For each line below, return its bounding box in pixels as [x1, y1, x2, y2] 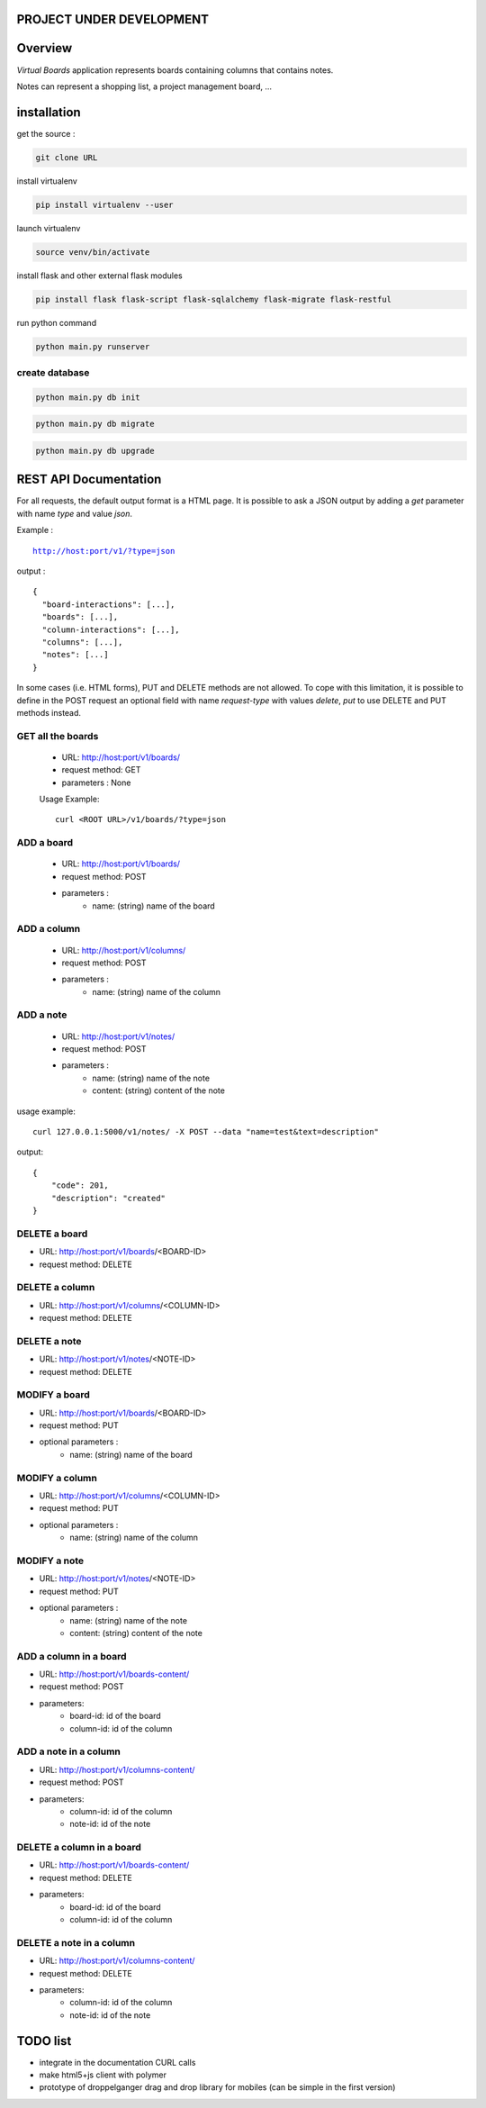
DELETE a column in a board [16, 1841, 141, 1854]
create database [16, 366, 90, 379]
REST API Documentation [16, 472, 162, 487]
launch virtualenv [16, 222, 81, 233]
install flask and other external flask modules [16, 270, 184, 281]
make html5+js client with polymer [39, 2069, 166, 2080]
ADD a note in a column [16, 1745, 121, 1758]
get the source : [16, 128, 76, 139]
